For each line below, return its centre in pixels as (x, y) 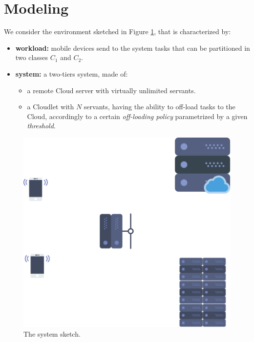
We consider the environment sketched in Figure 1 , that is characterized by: (117, 31)
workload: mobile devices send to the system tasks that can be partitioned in (133, 48)
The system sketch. (52, 334)
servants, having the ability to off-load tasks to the (159, 107)
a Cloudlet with (51, 107)
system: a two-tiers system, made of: (72, 73)
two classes (32, 57)
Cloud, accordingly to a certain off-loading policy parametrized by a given (137, 116)
